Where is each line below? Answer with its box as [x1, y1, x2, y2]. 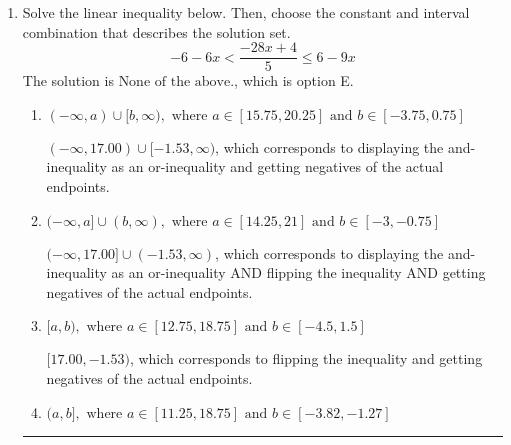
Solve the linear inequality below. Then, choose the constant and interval [22, 2, 470, 22]
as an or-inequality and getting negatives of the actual [111, 156, 444, 177]
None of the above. [118, 75, 235, 90]
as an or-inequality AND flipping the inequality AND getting [111, 262, 486, 283]
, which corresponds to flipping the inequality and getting [129, 348, 483, 369]
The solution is [22, 70, 114, 91]
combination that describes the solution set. [22, 21, 291, 42]
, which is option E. [234, 70, 354, 91]
